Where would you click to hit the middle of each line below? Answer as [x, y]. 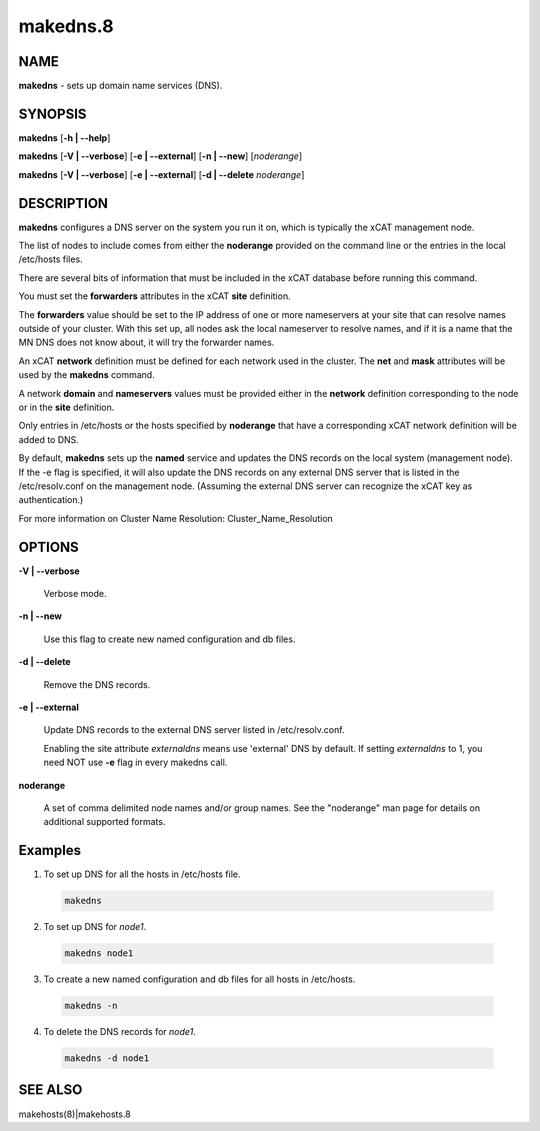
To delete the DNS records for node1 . [120, 1032]
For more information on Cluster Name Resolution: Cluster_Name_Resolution [176, 518]
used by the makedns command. [86, 375]
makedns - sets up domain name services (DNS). [120, 86]
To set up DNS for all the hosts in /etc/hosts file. [142, 874]
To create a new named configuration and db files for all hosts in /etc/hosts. [199, 979]
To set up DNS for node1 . [95, 927]
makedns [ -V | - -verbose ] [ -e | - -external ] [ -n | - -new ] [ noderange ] [160, 156]
